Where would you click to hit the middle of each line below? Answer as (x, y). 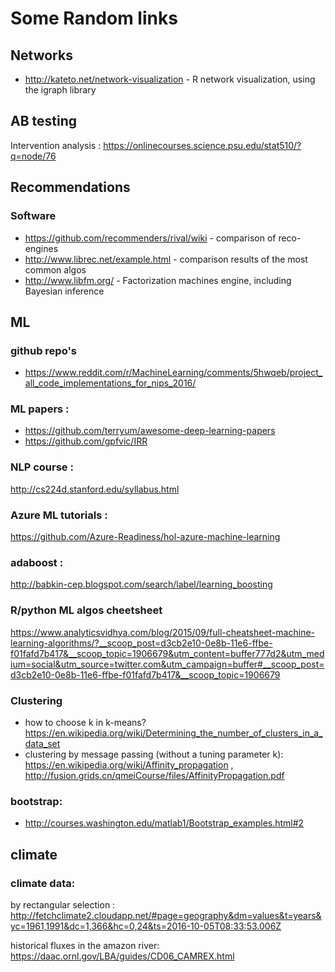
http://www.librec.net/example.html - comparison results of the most (166, 259)
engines (41, 248)
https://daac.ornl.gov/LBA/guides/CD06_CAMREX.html (122, 956)
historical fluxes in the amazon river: (85, 945)
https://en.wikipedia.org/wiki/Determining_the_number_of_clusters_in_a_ (173, 733)
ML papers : (40, 409)
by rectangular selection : (63, 904)
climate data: (43, 883)
